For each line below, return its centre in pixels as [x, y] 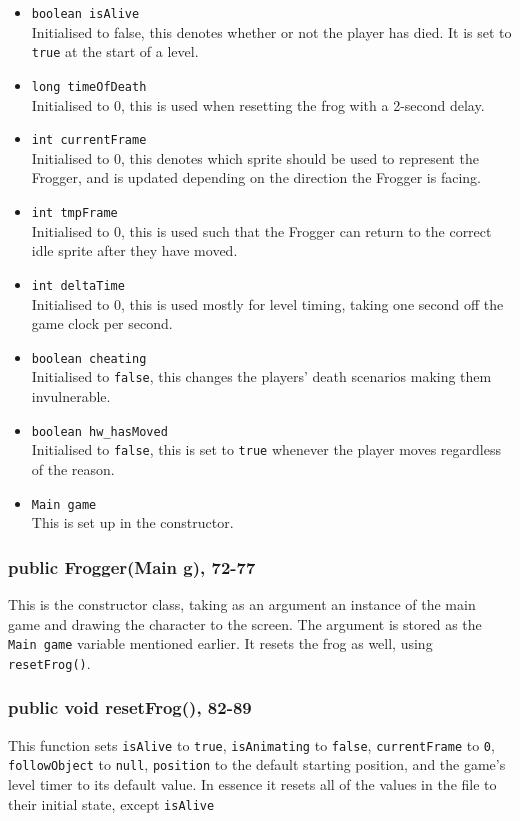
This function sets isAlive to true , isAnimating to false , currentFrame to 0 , [251, 744]
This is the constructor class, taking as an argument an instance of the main [242, 603]
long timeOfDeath [89, 86]
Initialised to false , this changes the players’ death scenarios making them [261, 376]
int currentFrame [89, 140]
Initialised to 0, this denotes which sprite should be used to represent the [255, 157]
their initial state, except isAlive [111, 803]
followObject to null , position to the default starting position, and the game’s [257, 764]
